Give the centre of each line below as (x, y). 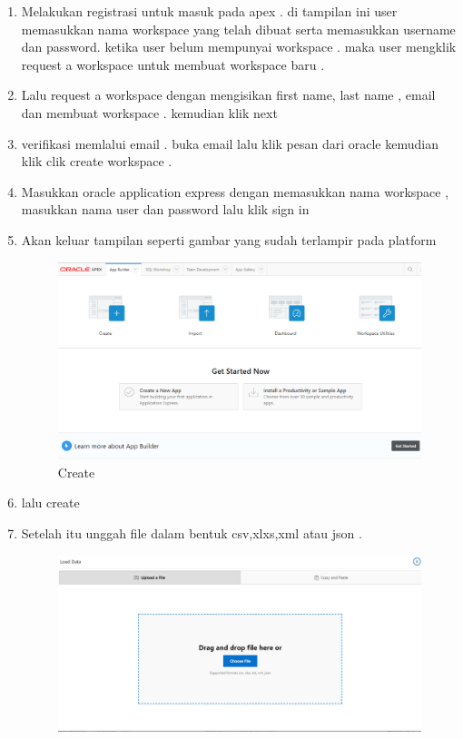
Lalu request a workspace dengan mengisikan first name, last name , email (228, 95)
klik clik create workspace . (97, 161)
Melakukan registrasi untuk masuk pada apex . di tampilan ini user (209, 11)
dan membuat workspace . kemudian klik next (149, 112)
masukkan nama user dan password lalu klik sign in (165, 209)
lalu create (50, 503)
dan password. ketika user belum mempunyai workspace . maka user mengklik (239, 47)
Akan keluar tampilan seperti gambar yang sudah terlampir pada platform (229, 239)
